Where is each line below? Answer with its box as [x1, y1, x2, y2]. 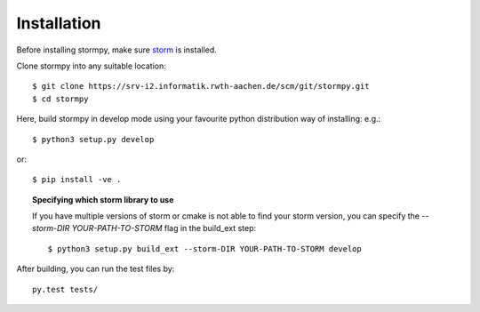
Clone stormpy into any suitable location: [16, 60, 166, 71]
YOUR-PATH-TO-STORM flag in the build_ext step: [71, 223, 257, 234]
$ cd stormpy [32, 93, 89, 104]
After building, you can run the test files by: [16, 263, 175, 275]
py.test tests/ [32, 284, 99, 294]
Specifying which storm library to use [32, 194, 174, 204]
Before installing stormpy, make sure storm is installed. [16, 44, 217, 55]
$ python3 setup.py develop [32, 134, 155, 144]
